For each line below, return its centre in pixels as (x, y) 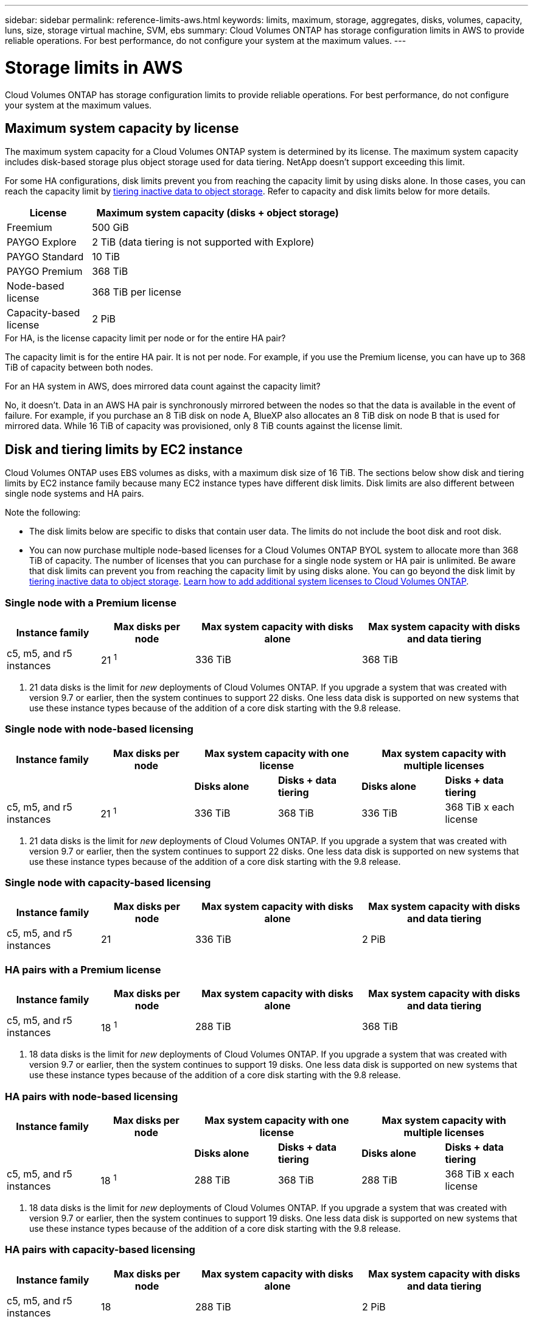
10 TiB (106, 257)
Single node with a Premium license (91, 602)
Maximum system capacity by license (122, 128)
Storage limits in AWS (94, 67)
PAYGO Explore (42, 242)
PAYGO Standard (45, 257)
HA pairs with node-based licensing (92, 1096)
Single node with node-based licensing (99, 729)
